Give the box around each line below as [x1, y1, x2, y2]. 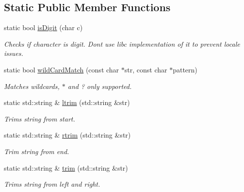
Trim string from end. [4, 146, 69, 156]
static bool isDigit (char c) [4, 22, 83, 33]
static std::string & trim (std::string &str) [4, 162, 128, 173]
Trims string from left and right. [4, 179, 100, 189]
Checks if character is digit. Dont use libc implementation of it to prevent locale [4, 38, 240, 49]
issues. [4, 48, 23, 58]
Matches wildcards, [4, 81, 60, 91]
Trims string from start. [4, 113, 75, 123]
